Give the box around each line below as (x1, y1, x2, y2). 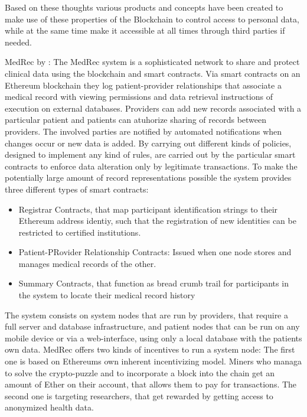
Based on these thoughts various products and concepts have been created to (5, 1, 283, 13)
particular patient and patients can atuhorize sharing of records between (5, 113, 267, 126)
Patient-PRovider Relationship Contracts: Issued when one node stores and (18, 246, 292, 258)
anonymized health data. (5, 401, 94, 413)
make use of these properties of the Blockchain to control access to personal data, (5, 12, 299, 25)
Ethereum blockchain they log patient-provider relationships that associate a (5, 79, 282, 91)
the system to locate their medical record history (18, 289, 195, 301)
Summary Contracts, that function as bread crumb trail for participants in (18, 277, 289, 289)
